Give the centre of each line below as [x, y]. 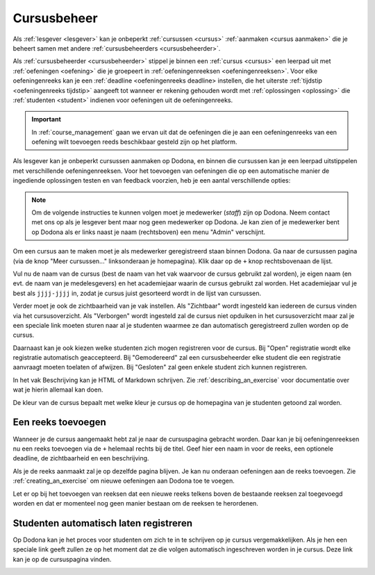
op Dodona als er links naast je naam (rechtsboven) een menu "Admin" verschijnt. [149, 232]
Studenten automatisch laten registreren [102, 523]
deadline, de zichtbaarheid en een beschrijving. [81, 458]
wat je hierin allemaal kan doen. [58, 390]
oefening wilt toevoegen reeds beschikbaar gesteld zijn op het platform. [134, 142]
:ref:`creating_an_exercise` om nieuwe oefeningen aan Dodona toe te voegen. [124, 481]
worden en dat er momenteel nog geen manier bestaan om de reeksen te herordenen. [135, 503]
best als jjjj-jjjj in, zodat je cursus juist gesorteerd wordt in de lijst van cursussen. [137, 293]
